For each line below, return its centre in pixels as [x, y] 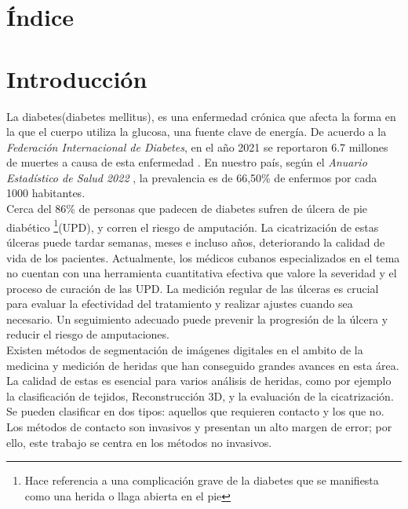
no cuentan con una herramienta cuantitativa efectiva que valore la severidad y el [202, 273]
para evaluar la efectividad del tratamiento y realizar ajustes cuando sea [180, 304]
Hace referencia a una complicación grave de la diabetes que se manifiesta [202, 480]
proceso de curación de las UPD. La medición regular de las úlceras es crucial [193, 288]
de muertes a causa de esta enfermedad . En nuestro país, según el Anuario [187, 162]
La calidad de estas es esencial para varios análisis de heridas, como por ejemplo [199, 381]
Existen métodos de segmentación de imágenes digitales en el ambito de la [185, 350]
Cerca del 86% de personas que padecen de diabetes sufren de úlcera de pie [187, 209]
